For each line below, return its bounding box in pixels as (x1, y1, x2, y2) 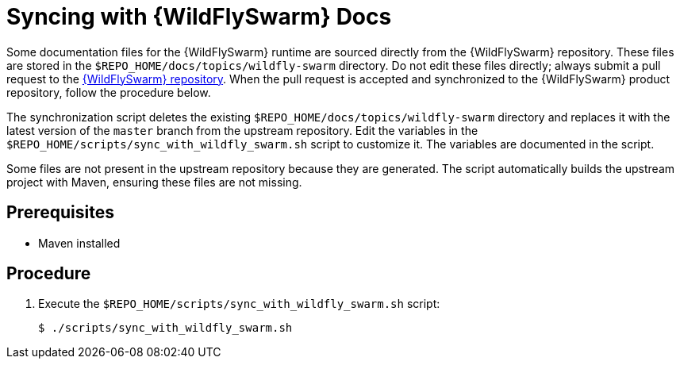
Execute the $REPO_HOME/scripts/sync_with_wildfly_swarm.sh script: (38, 297, 440, 311)
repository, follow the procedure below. (6, 85, 211, 99)
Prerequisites (6, 202, 114, 223)
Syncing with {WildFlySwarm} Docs (6, 3, 392, 30)
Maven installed (38, 236, 121, 250)
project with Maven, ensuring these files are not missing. (6, 175, 302, 189)
